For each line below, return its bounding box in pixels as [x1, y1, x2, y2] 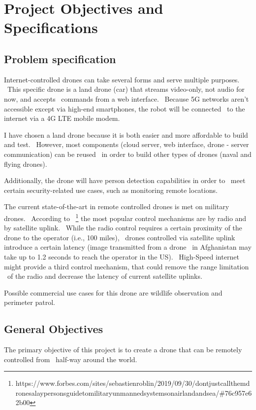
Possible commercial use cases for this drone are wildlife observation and [4, 287, 223, 298]
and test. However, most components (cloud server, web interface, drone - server [4, 139, 249, 149]
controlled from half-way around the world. [4, 354, 137, 364]
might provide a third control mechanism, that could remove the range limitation [4, 261, 249, 271]
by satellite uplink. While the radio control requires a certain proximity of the [4, 223, 242, 233]
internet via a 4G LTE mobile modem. [4, 113, 120, 123]
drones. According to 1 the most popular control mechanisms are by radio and [4, 211, 247, 223]
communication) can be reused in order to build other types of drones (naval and [4, 149, 252, 159]
